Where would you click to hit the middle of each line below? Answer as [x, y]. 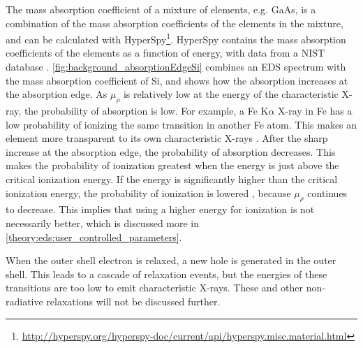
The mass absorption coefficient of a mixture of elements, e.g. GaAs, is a [161, 9]
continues [327, 193]
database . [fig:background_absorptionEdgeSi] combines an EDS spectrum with [176, 67]
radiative [24, 301]
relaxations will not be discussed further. [133, 301]
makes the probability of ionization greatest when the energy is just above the [172, 165]
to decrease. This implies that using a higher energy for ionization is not [160, 209]
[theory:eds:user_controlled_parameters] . [94, 237]
